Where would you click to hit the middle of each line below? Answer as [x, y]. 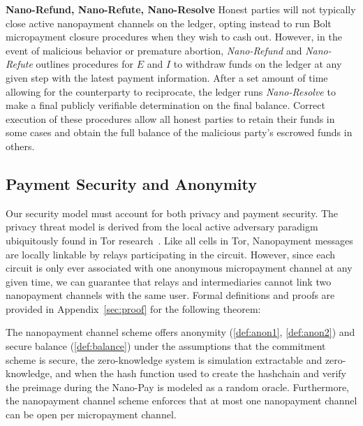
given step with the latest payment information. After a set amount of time [167, 77]
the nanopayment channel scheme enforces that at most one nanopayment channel [181, 401]
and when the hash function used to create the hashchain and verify [201, 373]
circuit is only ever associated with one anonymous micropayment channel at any [179, 268]
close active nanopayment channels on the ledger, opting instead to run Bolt [169, 23]
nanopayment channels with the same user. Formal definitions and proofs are [170, 295]
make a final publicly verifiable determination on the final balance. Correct [165, 105]
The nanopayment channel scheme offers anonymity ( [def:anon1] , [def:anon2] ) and [180, 332]
